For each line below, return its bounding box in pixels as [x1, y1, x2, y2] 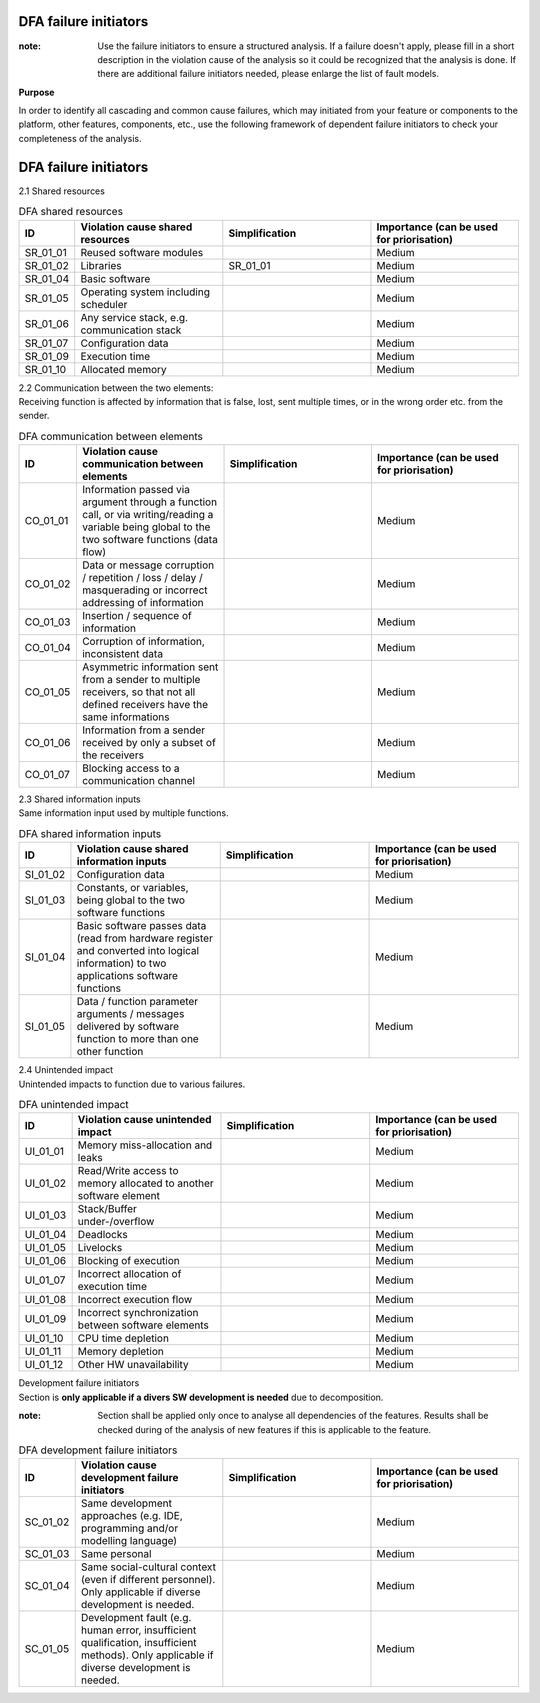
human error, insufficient [80, 1623, 197, 1637]
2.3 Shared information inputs [18, 793, 141, 805]
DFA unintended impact [18, 1098, 129, 1112]
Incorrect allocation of [77, 1267, 182, 1281]
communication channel [81, 774, 195, 788]
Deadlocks [77, 1228, 129, 1242]
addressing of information [81, 596, 204, 610]
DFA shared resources [18, 205, 124, 219]
